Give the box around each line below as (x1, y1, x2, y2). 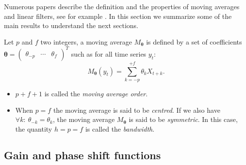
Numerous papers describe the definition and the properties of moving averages (4, 1, 240, 11)
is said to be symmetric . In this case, (129, 114, 238, 124)
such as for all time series (71, 48, 147, 59)
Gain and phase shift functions (4, 147, 161, 162)
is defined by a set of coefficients (146, 36, 242, 46)
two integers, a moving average (40, 36, 132, 46)
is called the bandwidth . (85, 123, 155, 134)
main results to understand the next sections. (4, 20, 138, 30)
